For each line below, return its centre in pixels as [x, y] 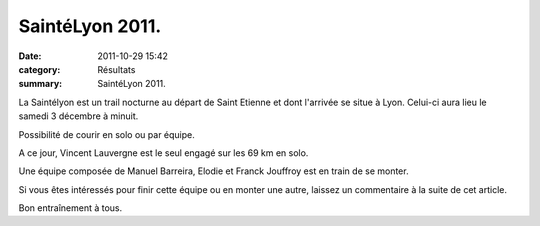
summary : [40, 84]
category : [39, 69]
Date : [30, 56]
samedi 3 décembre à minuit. [78, 116]
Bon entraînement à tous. [70, 208]
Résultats [116, 69]
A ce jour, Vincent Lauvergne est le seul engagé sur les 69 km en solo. [163, 152]
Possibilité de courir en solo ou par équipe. [106, 134]
